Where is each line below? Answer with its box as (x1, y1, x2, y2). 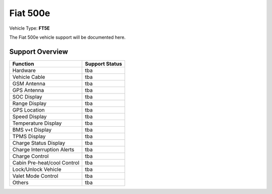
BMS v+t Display (12, 126, 52, 133)
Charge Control (12, 152, 49, 159)
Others (12, 179, 29, 186)
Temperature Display (12, 120, 62, 127)
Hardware (12, 67, 36, 74)
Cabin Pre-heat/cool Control (12, 159, 80, 166)
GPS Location (12, 106, 45, 113)
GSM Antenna (12, 80, 45, 87)
